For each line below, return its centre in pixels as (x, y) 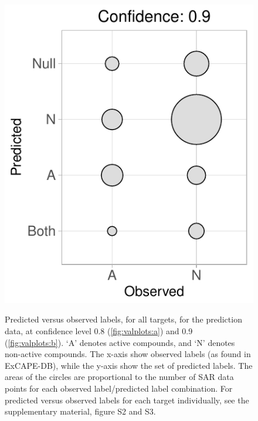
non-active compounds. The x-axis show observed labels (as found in (128, 354)
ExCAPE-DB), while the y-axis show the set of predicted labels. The (129, 365)
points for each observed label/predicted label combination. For (119, 388)
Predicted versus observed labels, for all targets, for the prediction (123, 319)
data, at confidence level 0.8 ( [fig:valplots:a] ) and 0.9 (99, 330)
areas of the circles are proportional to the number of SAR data (119, 377)
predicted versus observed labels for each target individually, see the (127, 400)
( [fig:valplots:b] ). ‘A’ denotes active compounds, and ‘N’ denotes (120, 342)
